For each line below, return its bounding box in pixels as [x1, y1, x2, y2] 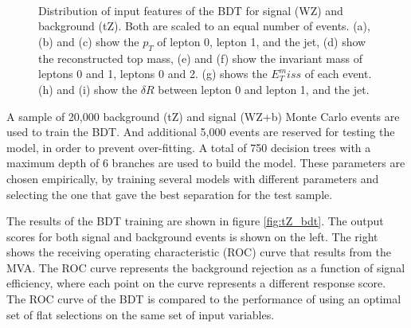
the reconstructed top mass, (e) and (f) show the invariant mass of [38, 49, 362, 66]
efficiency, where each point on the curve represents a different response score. [6, 275, 386, 291]
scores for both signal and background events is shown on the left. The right [6, 228, 378, 244]
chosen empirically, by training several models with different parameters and [6, 170, 379, 186]
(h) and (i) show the [38, 80, 138, 97]
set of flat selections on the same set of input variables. [6, 306, 275, 322]
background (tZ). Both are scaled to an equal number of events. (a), [38, 18, 370, 34]
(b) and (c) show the [38, 33, 139, 49]
